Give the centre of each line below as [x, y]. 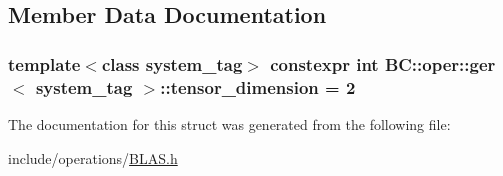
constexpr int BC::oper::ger [383, 63]
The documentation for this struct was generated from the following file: [229, 123]
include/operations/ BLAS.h [93, 157]
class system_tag [172, 63]
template [44, 63]
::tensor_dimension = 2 [258, 86]
